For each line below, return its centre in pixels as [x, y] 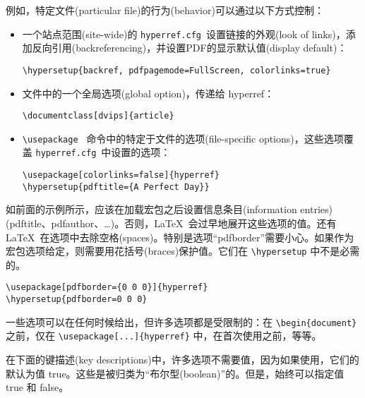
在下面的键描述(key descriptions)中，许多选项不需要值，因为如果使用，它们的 [182, 360]
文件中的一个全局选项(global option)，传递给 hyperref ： [148, 93]
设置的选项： [141, 152]
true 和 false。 [37, 387]
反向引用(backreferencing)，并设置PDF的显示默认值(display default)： [190, 48]
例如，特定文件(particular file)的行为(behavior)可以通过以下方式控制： [165, 10]
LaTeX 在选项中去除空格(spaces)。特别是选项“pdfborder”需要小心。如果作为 [180, 237]
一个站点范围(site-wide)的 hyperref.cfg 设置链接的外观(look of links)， [184, 34]
